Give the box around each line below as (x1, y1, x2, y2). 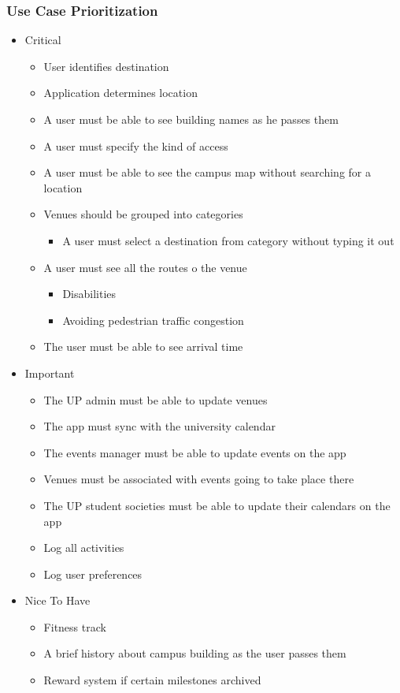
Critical (24, 32, 61, 48)
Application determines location (43, 84, 198, 101)
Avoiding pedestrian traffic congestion (62, 311, 244, 328)
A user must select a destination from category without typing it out (62, 232, 394, 248)
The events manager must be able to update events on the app (43, 444, 346, 460)
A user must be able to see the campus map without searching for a (43, 164, 371, 181)
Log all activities (43, 539, 124, 556)
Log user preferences (43, 565, 143, 582)
